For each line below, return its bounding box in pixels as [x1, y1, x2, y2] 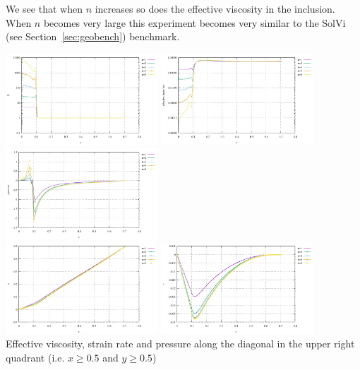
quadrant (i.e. [6, 350, 65, 364]
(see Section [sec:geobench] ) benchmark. [6, 29, 180, 44]
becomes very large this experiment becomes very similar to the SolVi [43, 15, 346, 30]
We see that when [6, 1, 83, 16]
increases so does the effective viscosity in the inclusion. [95, 1, 335, 16]
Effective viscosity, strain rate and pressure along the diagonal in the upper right [6, 336, 355, 351]
